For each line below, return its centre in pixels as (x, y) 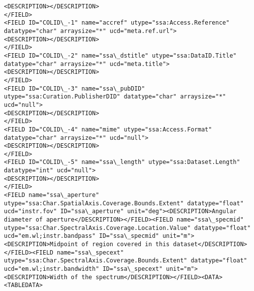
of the (81, 277)
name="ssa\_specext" (90, 252)
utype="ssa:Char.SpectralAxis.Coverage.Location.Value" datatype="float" (127, 228)
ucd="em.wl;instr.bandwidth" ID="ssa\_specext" (83, 269)
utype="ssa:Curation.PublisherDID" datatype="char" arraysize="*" (115, 97)
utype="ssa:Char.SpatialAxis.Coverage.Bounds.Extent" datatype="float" (124, 203)
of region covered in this (126, 244)
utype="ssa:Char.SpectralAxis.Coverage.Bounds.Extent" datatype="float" (126, 261)
